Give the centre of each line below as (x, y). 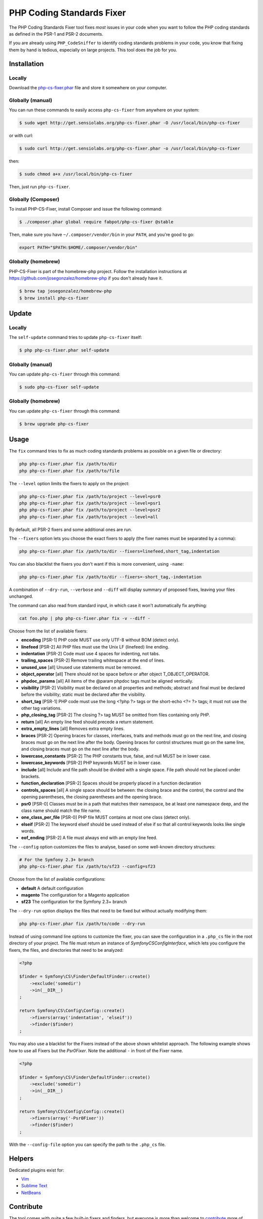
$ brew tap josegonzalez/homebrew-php (66, 291)
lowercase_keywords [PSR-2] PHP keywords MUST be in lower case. (91, 763)
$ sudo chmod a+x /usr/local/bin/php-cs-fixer (76, 174)
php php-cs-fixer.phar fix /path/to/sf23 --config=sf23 (87, 866)
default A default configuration (52, 888)
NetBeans (31, 1193)
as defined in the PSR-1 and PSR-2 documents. (56, 34)
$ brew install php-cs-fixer (54, 298)
